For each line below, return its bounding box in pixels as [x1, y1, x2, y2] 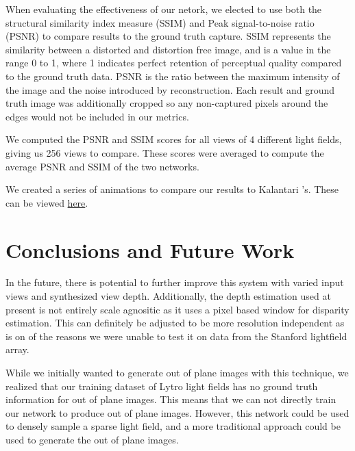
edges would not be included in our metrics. [5, 109, 189, 123]
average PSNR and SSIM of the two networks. [5, 159, 199, 173]
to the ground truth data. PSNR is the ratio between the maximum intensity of [5, 68, 340, 83]
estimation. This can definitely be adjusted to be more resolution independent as [5, 315, 345, 330]
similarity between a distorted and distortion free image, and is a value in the [5, 42, 331, 56]
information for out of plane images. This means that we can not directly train [5, 392, 336, 407]
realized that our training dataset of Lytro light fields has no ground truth [5, 378, 318, 393]
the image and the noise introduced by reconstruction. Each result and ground [5, 82, 335, 96]
